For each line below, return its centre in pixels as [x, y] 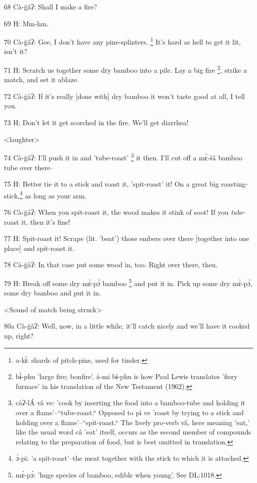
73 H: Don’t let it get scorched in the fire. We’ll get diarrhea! [96, 122]
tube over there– [29, 167]
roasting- [235, 184]
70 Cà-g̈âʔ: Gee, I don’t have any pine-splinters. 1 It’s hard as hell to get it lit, [123, 41]
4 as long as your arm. [53, 194]
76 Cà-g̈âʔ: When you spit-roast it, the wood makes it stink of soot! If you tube [124, 212]
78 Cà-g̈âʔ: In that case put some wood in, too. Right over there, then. [111, 265]
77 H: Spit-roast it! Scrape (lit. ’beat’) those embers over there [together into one [127, 238]
